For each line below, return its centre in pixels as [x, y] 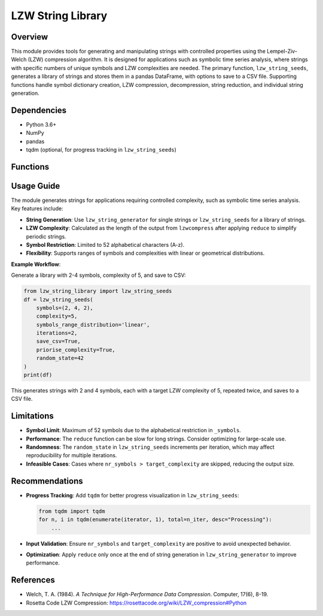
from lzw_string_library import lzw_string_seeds [98, 291]
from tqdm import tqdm [72, 511]
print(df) [38, 375]
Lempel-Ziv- [282, 52]
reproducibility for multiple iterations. [71, 455]
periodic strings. [46, 236]
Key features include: [37, 209]
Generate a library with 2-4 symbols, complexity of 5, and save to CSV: [98, 275]
